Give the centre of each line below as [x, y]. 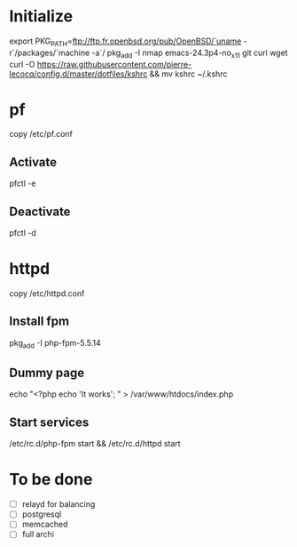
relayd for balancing [59, 504]
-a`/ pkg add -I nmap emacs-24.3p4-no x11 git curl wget [190, 53]
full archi [38, 535]
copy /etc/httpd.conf [47, 294]
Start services [49, 422]
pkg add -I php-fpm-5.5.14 [55, 344]
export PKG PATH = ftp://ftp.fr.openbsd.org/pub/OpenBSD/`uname [125, 42]
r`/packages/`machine [50, 52]
